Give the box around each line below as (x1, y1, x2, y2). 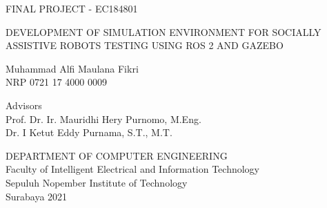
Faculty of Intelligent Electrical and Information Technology (6, 162, 260, 176)
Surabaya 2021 (6, 189, 68, 203)
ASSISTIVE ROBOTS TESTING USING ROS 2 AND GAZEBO (6, 38, 284, 53)
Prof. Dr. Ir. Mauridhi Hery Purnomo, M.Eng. (6, 111, 201, 126)
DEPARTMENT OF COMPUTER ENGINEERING (6, 148, 228, 162)
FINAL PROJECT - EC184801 (6, 1, 138, 15)
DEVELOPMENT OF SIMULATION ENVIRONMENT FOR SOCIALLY (6, 24, 321, 39)
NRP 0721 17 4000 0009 (6, 75, 107, 89)
